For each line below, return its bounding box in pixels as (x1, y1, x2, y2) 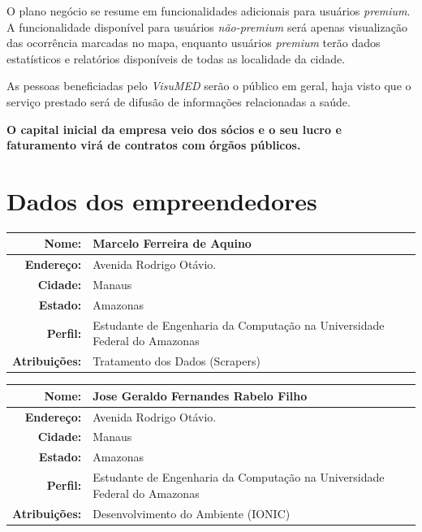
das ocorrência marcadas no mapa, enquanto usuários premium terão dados (6, 34, 381, 51)
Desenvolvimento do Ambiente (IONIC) (93, 504, 291, 521)
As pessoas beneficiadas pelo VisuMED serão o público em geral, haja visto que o (6, 77, 411, 94)
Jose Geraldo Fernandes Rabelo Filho (93, 387, 308, 404)
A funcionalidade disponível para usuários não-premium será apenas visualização (6, 18, 407, 35)
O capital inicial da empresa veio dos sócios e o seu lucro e (6, 120, 342, 137)
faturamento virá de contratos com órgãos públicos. (6, 136, 301, 154)
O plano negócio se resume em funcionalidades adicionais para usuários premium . (6, 2, 411, 19)
